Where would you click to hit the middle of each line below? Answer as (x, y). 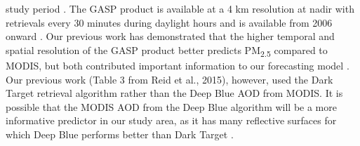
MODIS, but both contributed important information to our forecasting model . (178, 65)
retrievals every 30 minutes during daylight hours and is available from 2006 (169, 22)
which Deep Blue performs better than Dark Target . (120, 134)
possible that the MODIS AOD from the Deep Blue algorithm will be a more (171, 106)
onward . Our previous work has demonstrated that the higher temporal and (170, 36)
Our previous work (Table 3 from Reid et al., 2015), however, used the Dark (169, 79)
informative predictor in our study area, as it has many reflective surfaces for (171, 120)
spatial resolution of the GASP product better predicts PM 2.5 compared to (167, 51)
